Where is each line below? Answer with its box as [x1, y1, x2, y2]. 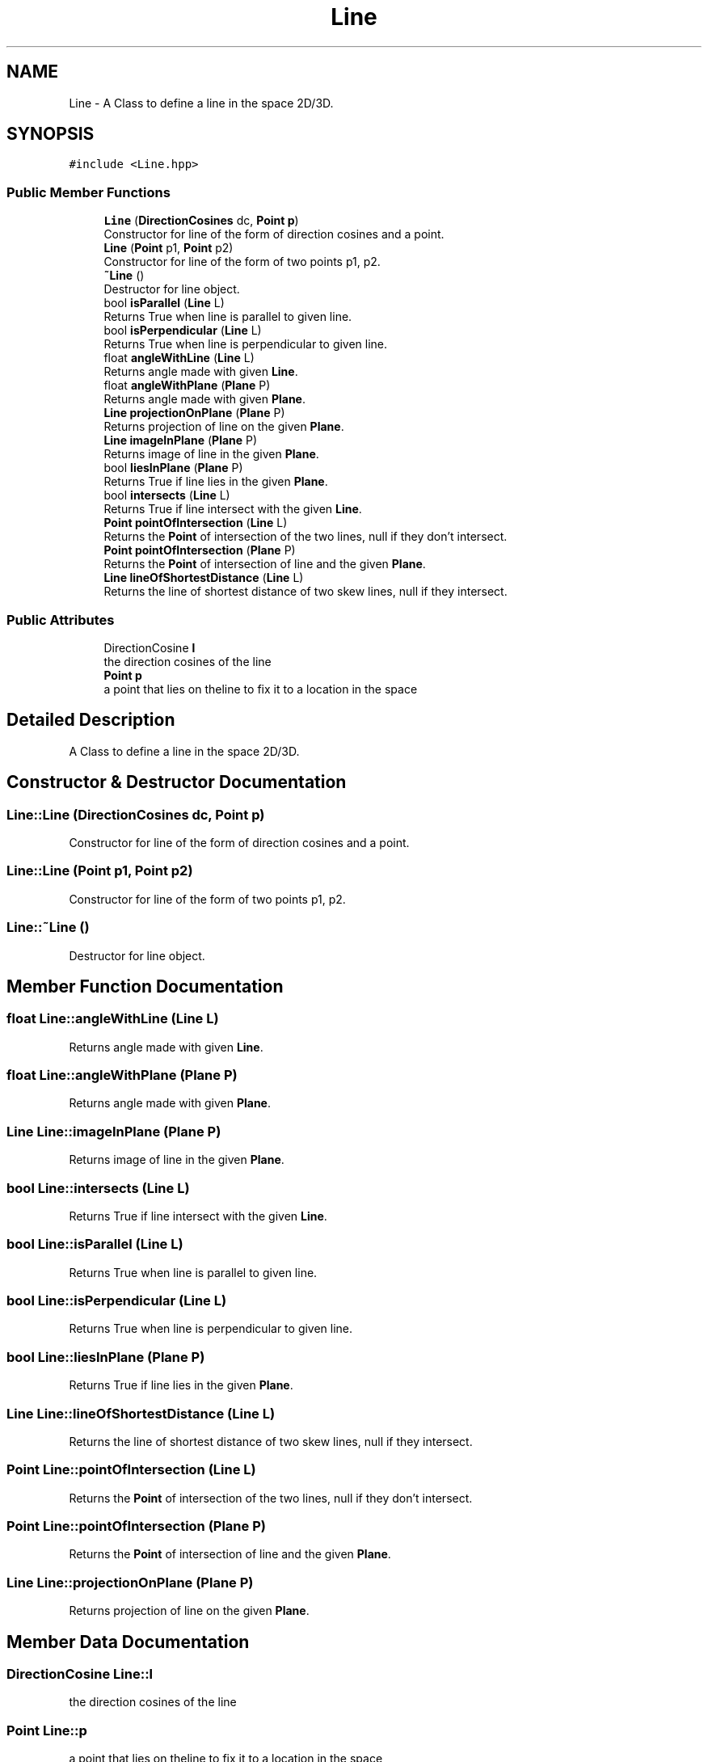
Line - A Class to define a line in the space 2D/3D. [69, 95, 334, 110]
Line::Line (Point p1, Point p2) [6, 862, 193, 879]
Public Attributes [6, 611, 115, 628]
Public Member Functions [6, 183, 171, 200]
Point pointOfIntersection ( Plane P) [103, 543, 296, 558]
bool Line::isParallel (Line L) [6, 1236, 183, 1253]
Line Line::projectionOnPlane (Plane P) [6, 1574, 254, 1591]
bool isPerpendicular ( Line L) [103, 323, 262, 338]
